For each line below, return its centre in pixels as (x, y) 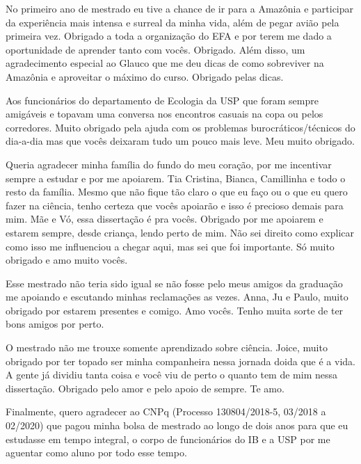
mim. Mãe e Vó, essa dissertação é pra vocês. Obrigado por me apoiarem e (165, 219)
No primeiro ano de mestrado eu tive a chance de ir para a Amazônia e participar (180, 8)
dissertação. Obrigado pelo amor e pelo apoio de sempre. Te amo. (145, 388)
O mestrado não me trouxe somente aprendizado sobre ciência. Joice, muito (167, 347)
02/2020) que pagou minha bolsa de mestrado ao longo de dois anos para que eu (177, 425)
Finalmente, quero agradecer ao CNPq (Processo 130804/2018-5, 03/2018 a (166, 411)
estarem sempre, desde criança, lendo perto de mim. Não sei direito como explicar (180, 232)
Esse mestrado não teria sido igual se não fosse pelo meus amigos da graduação (174, 283)
